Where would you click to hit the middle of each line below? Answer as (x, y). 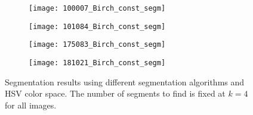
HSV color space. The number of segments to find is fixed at (115, 93)
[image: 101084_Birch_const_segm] (97, 26)
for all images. (31, 105)
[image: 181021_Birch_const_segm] (97, 63)
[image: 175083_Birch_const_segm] (97, 45)
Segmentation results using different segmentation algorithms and (125, 82)
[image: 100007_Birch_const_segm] (97, 8)
